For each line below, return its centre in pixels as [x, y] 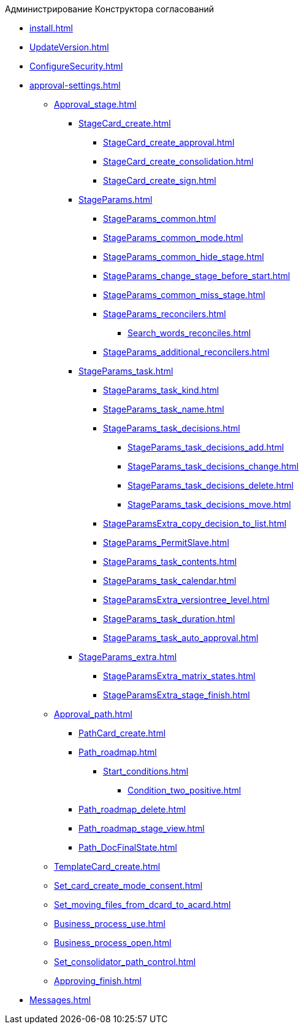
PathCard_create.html [122, 733]
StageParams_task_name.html [164, 409]
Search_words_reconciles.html [189, 333]
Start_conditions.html [146, 771]
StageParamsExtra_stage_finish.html [177, 695]
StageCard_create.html [125, 123]
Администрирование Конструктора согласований [110, 9]
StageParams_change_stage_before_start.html [197, 276]
